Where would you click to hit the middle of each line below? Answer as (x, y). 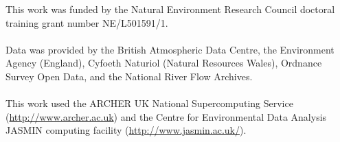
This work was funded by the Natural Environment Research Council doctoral (170, 9)
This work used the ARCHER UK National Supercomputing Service (149, 103)
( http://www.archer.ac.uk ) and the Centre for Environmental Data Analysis (166, 116)
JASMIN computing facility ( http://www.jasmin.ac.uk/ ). (126, 130)
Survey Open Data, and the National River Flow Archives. (129, 76)
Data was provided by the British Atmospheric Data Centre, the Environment (170, 49)
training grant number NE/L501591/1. (87, 22)
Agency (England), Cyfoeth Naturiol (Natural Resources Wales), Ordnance (164, 63)
